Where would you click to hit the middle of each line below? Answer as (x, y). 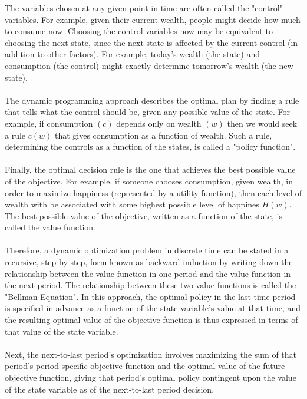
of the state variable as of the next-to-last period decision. (110, 389)
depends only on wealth (159, 123)
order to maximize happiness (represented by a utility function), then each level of (153, 192)
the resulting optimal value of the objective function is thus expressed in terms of (151, 320)
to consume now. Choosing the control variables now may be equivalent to (139, 31)
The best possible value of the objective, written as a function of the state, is (144, 215)
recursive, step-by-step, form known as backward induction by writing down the (149, 262)
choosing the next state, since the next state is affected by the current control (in (151, 42)
